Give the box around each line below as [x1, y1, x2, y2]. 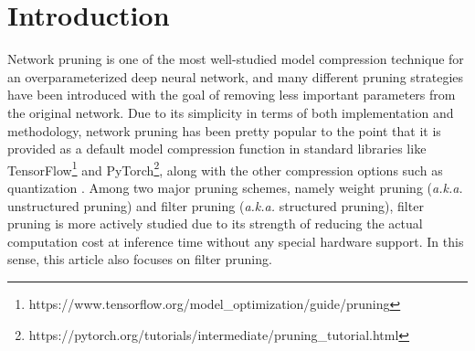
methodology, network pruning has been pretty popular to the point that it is [7, 121, 441, 140]
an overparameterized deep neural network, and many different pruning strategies [7, 67, 464, 86]
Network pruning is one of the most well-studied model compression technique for [7, 49, 464, 69]
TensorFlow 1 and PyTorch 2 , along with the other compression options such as [7, 157, 443, 179]
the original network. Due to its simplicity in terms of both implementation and [7, 102, 454, 122]
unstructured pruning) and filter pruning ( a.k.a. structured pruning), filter [7, 196, 424, 215]
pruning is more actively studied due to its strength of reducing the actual [7, 214, 423, 233]
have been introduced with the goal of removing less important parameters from [7, 85, 456, 104]
